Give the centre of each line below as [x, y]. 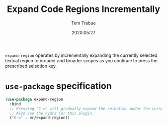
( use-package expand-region [34, 99]
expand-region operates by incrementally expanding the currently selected [81, 55]
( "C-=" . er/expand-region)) [40, 118]
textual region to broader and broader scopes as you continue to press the [82, 60]
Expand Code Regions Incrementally [83, 9]
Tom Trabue [83, 23]
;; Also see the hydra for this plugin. [52, 113]
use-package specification [58, 86]
